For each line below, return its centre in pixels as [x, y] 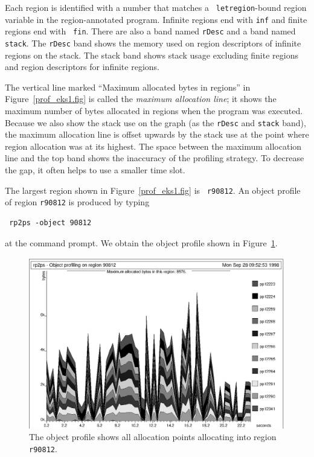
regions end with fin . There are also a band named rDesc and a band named [150, 31]
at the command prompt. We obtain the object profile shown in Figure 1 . [141, 242]
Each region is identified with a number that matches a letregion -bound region [156, 7]
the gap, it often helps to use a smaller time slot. [95, 170]
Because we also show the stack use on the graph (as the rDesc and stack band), [155, 122]
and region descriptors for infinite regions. [82, 67]
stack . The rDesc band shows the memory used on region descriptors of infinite [153, 43]
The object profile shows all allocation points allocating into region [153, 437]
